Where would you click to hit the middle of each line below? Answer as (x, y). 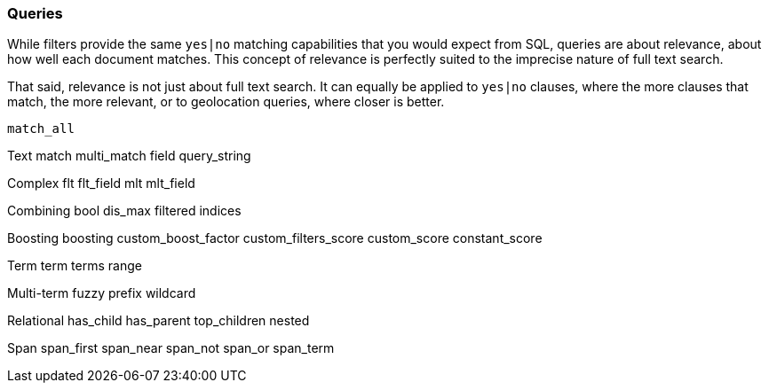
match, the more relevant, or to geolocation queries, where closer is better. (226, 102)
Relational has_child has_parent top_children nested (159, 321)
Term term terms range (75, 266)
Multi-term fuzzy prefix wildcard (102, 293)
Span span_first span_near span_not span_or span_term (171, 348)
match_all (41, 129)
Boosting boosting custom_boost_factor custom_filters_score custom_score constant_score (275, 238)
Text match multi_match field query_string (129, 156)
